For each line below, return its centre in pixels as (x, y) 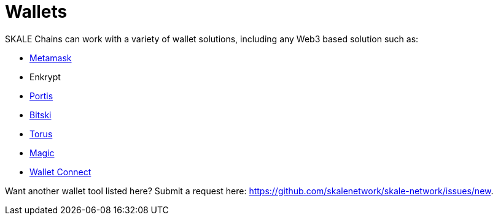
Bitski (41, 115)
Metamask (51, 58)
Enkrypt (45, 77)
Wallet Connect (60, 172)
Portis (41, 96)
